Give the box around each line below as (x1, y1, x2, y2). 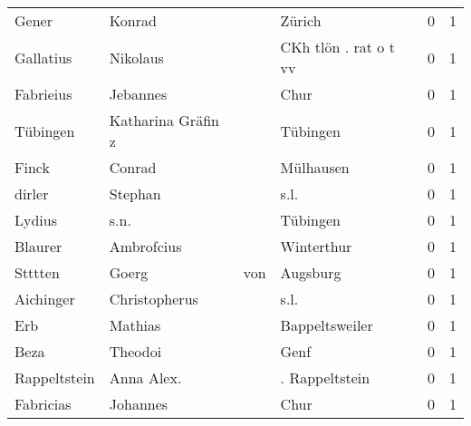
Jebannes (109, 83, 168, 104)
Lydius (14, 209, 57, 230)
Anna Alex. (109, 367, 182, 388)
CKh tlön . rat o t (280, 36, 395, 57)
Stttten (14, 262, 60, 283)
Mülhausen (280, 157, 350, 178)
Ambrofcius (109, 236, 182, 257)
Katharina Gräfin (109, 110, 219, 131)
